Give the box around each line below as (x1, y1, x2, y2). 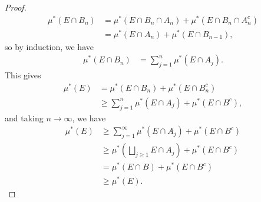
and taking (5, 111, 44, 124)
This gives (5, 69, 41, 81)
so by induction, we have (5, 40, 94, 52)
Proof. (5, 1, 27, 13)
